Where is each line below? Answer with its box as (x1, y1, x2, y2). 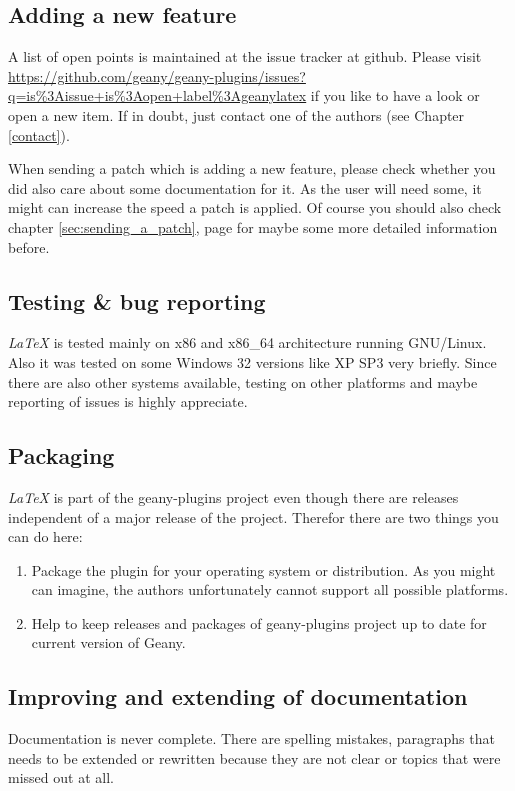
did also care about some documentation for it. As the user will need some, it (8, 177, 482, 198)
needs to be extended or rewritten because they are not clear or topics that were (8, 747, 501, 768)
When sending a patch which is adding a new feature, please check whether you (8, 158, 496, 179)
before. (8, 236, 50, 257)
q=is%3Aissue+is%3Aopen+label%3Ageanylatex (8, 85, 307, 106)
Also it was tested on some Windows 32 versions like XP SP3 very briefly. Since (8, 351, 497, 372)
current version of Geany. (31, 632, 186, 653)
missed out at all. (8, 767, 114, 788)
